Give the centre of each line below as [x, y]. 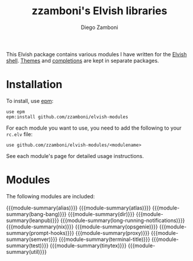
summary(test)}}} [28, 245]
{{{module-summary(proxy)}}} [112, 233]
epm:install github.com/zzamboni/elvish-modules [67, 117]
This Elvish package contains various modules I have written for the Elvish [96, 54]
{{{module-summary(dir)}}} [101, 214]
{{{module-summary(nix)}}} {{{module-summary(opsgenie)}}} [82, 227]
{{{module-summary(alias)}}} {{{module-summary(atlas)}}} [78, 208]
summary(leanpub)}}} [33, 220]
